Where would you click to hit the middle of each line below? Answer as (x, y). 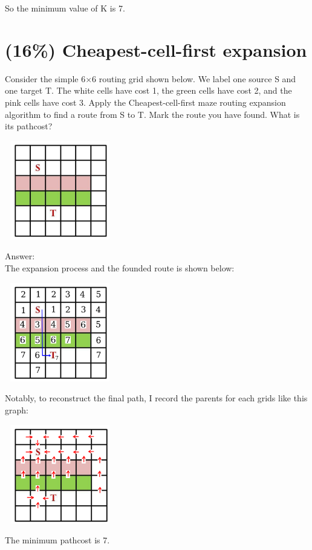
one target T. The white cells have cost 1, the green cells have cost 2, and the (148, 90)
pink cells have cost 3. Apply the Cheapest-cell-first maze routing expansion (145, 102)
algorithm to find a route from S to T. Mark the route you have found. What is (152, 114)
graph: (17, 410)
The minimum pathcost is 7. (57, 540)
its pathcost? (29, 126)
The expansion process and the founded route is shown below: (120, 268)
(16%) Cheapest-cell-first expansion (156, 49)
